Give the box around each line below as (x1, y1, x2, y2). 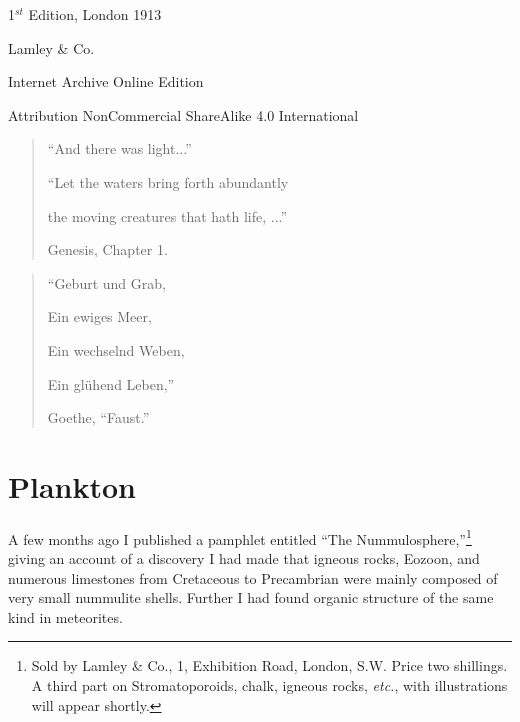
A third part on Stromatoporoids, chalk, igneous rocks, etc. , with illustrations (31, 674, 508, 695)
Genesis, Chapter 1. (47, 239, 168, 260)
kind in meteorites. (8, 606, 123, 627)
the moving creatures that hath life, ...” (47, 205, 288, 226)
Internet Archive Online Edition (8, 71, 204, 92)
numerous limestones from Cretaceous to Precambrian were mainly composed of (8, 567, 498, 588)
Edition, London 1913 (28, 4, 162, 24)
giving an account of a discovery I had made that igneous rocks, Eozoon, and (8, 547, 480, 568)
